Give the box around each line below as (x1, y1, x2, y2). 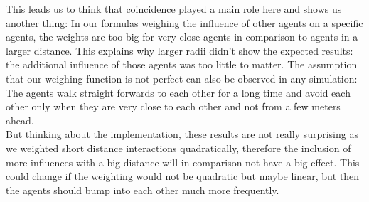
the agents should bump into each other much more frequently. (6, 182, 279, 197)
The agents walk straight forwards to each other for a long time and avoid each (6, 85, 351, 100)
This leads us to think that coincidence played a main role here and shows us (6, 1, 342, 16)
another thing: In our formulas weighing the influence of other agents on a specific (6, 15, 363, 30)
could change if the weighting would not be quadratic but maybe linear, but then (6, 169, 360, 184)
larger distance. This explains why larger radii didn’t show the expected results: (6, 43, 353, 58)
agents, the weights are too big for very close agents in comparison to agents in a (6, 29, 358, 44)
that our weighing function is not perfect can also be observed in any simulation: (6, 70, 358, 85)
